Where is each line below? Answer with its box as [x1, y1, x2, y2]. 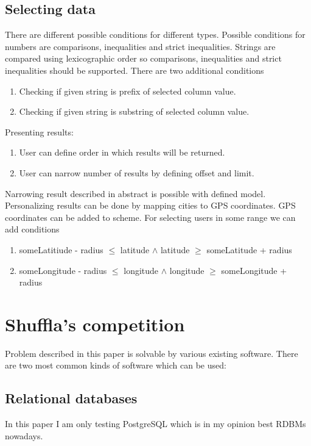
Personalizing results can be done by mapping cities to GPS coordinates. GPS [5, 199, 296, 212]
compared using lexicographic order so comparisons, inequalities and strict [5, 52, 282, 65]
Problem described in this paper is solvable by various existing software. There [5, 347, 298, 359]
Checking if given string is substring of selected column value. [19, 105, 250, 118]
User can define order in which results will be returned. [19, 146, 225, 159]
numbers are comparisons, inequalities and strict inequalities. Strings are [5, 40, 276, 52]
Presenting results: [5, 125, 74, 138]
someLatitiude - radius [19, 243, 103, 256]
